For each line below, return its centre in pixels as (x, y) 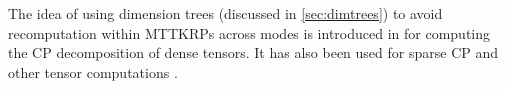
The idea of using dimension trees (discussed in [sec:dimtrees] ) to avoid (225, 13)
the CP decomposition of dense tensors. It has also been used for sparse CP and (253, 52)
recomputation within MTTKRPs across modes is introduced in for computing (249, 32)
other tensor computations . (93, 71)
